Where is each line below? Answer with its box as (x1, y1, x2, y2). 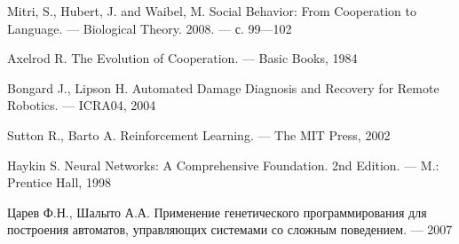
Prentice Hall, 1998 (7, 173, 111, 192)
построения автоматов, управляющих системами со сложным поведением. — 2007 (7, 220, 453, 239)
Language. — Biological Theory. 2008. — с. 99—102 (7, 19, 292, 37)
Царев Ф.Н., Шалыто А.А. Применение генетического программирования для (7, 202, 427, 221)
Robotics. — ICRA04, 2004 (7, 96, 156, 114)
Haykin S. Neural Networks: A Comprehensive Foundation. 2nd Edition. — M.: (7, 155, 439, 174)
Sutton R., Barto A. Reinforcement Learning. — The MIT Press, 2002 (7, 125, 391, 144)
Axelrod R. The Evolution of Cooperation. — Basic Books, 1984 (7, 49, 358, 67)
